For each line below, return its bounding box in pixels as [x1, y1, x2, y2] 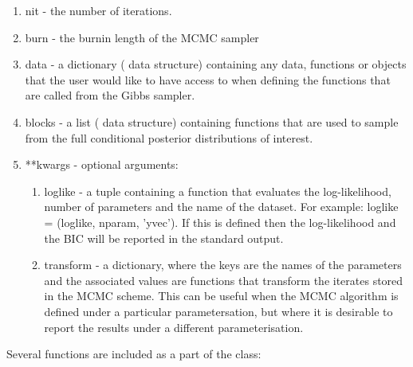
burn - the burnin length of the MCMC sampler [25, 29, 259, 45]
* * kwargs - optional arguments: [25, 156, 179, 173]
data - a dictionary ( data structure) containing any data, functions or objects [25, 56, 407, 72]
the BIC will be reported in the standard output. [44, 229, 284, 246]
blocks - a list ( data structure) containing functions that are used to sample [25, 113, 399, 130]
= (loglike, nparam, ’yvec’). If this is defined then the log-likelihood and [44, 213, 396, 230]
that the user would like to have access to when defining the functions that [25, 71, 391, 88]
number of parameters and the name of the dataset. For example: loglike [44, 198, 399, 215]
